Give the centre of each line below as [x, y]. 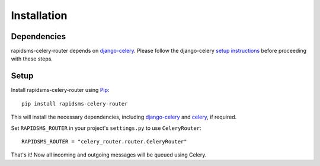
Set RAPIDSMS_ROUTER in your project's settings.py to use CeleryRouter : [106, 128]
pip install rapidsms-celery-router [75, 103]
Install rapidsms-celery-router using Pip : [60, 90]
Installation [39, 15]
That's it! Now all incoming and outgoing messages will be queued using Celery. [109, 155]
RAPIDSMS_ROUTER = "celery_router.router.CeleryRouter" [104, 141]
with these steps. [32, 59]
